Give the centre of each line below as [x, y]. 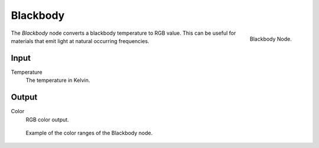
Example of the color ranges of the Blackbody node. [89, 133]
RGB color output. [47, 119]
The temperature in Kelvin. [58, 80]
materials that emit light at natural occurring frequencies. [80, 41]
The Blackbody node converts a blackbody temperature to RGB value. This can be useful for [123, 33]
